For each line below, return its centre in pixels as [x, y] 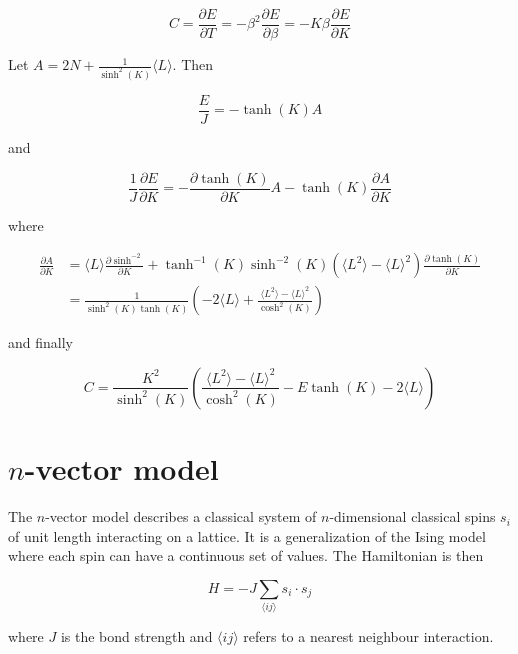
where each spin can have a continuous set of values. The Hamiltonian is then [246, 555]
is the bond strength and [136, 636]
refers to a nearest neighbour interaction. [368, 636]
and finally [40, 342]
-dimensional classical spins [412, 516]
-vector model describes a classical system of [181, 516]
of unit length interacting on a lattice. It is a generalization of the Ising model [247, 535]
